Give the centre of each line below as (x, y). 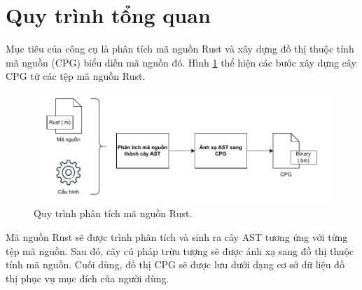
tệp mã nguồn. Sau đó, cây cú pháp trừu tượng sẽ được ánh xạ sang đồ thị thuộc (180, 250)
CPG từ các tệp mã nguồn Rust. (76, 76)
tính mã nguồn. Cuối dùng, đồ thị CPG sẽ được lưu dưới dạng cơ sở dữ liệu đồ (175, 264)
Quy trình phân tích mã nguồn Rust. (113, 213)
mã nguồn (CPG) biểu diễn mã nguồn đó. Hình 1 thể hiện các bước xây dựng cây (181, 62)
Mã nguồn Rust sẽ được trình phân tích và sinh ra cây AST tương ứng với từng (177, 237)
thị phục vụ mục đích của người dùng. (88, 278)
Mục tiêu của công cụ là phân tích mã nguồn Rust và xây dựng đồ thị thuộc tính (180, 49)
